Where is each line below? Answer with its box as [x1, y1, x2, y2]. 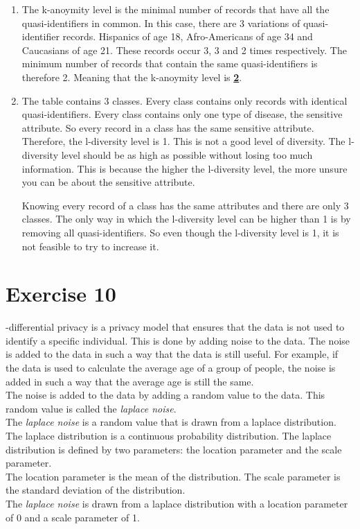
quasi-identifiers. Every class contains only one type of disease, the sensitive [21, 107, 343, 121]
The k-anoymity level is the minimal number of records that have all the [21, 2, 330, 16]
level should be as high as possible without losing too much [61, 147, 313, 162]
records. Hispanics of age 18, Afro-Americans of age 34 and [62, 29, 313, 44]
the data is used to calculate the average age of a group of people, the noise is [6, 361, 336, 374]
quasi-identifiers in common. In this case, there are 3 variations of [21, 15, 300, 30]
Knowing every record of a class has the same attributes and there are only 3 [21, 198, 349, 212]
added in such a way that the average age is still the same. [6, 374, 254, 388]
